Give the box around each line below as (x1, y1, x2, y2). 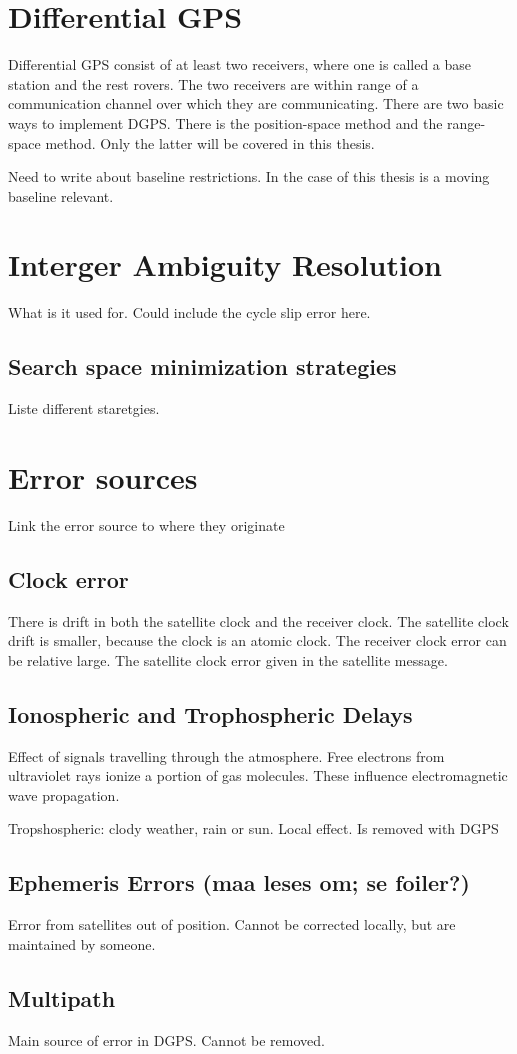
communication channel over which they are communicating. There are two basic (8, 93, 504, 114)
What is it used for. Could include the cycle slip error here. (8, 302, 371, 323)
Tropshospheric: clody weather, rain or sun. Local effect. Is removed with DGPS (8, 818, 499, 839)
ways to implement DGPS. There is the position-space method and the (8, 112, 443, 133)
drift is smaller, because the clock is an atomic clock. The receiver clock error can (8, 630, 507, 651)
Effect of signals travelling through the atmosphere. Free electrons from (8, 745, 445, 766)
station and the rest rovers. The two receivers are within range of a (8, 73, 419, 94)
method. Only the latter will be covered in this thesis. (45, 132, 375, 153)
